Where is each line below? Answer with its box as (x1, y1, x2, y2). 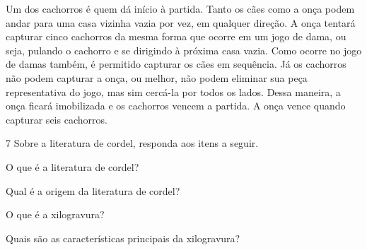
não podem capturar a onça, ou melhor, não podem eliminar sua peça (6, 70, 308, 85)
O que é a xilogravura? (6, 207, 105, 222)
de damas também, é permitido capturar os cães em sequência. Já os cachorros (6, 56, 346, 71)
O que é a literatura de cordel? (6, 159, 139, 174)
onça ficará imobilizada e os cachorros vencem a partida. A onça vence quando (6, 98, 346, 113)
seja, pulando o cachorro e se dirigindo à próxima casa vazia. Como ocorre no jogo (6, 42, 362, 57)
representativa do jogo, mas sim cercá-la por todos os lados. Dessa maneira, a (6, 84, 341, 99)
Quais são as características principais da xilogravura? (6, 230, 240, 245)
